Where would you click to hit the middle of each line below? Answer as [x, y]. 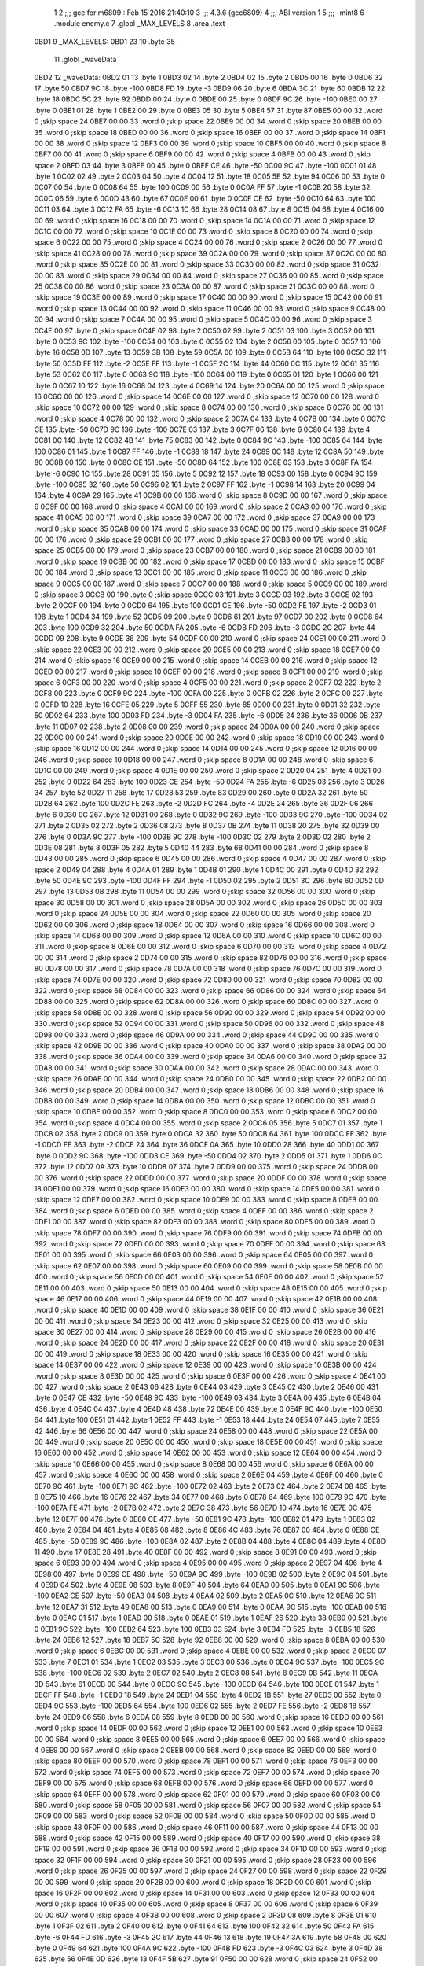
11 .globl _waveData [85, 60]
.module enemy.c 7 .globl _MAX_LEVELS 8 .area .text [139, 24]
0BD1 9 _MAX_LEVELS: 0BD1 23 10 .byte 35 [105, 41]
